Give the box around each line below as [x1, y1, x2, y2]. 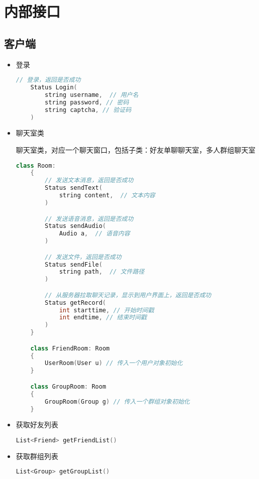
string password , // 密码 [45, 98, 129, 106]
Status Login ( [30, 84, 77, 91]
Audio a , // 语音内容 [59, 230, 130, 237]
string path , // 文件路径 [59, 268, 144, 276]
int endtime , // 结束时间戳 [59, 314, 147, 321]
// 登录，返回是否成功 [16, 76, 81, 84]
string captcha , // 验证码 [45, 106, 131, 113]
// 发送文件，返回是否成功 [45, 253, 122, 261]
